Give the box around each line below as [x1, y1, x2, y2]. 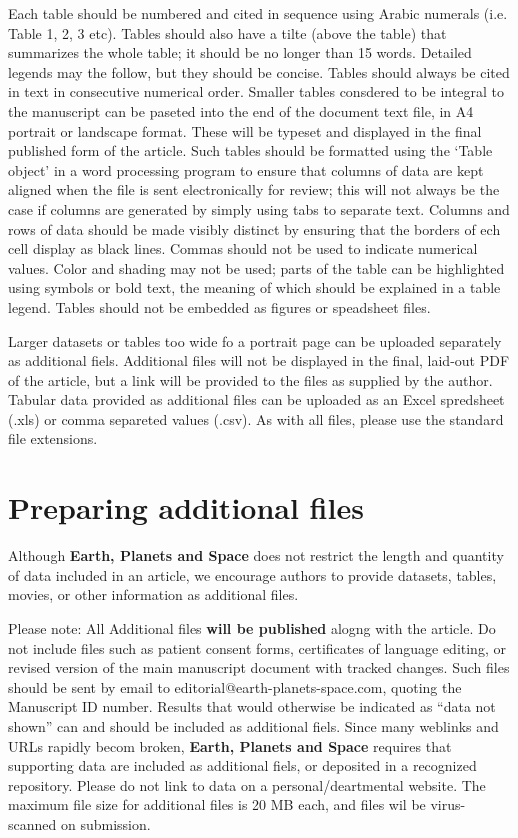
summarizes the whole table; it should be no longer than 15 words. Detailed [8, 42, 472, 63]
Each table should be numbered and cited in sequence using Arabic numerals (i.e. [8, 3, 508, 23]
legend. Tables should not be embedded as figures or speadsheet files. [8, 296, 431, 317]
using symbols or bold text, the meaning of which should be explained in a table [8, 277, 501, 298]
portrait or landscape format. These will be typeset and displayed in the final [8, 120, 482, 141]
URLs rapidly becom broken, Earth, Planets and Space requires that [8, 735, 452, 756]
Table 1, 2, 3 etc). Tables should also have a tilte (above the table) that [8, 22, 447, 43]
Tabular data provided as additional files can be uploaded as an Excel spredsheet [8, 389, 505, 410]
